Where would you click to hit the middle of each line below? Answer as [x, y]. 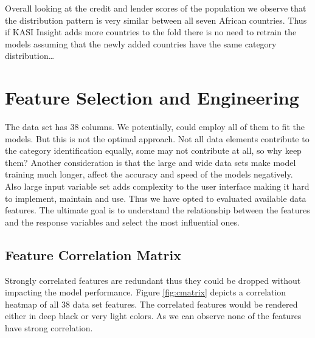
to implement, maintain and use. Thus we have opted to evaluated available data [156, 198]
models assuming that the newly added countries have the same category [141, 43]
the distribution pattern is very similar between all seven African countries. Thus [156, 20]
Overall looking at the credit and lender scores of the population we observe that [156, 8]
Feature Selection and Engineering [152, 98]
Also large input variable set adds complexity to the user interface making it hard [157, 186]
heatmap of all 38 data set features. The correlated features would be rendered [151, 304]
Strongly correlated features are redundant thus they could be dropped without [153, 280]
